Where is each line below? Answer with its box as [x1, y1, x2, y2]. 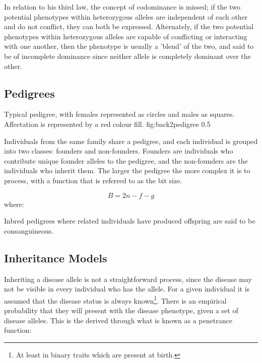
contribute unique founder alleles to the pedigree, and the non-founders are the [4, 155, 248, 166]
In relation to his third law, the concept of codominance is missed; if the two [4, 2, 240, 12]
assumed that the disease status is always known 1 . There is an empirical [4, 294, 227, 306]
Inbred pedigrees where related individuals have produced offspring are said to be [4, 215, 255, 226]
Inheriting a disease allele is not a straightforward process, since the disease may [4, 273, 252, 284]
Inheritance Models [4, 250, 107, 265]
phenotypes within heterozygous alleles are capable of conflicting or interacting [4, 31, 247, 41]
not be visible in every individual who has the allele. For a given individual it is [4, 283, 250, 294]
